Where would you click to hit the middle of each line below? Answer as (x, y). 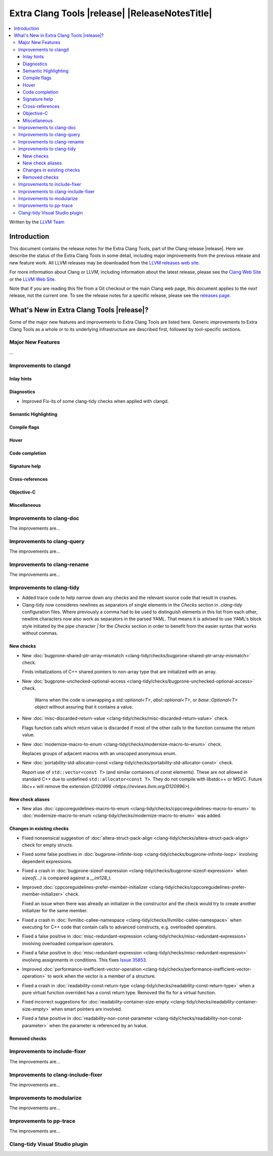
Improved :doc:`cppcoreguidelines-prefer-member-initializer (85, 887)
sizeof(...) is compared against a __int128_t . (67, 878)
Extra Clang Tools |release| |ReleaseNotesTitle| (111, 13)
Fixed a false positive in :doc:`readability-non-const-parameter (87, 1018)
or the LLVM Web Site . (33, 279)
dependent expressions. (47, 861)
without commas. (40, 633)
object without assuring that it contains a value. (84, 706)
